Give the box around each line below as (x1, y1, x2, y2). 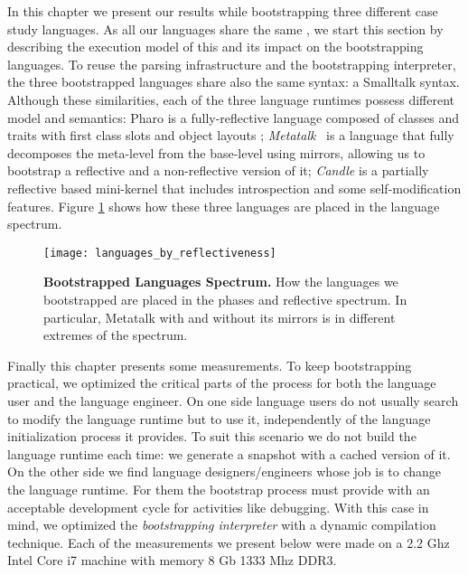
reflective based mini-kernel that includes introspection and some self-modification (7, 178, 462, 197)
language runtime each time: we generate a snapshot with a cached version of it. (7, 444, 451, 463)
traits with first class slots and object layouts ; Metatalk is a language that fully (7, 126, 454, 145)
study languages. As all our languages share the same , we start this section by (7, 19, 444, 38)
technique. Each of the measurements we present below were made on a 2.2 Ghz (7, 533, 450, 551)
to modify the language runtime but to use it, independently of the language (7, 409, 431, 428)
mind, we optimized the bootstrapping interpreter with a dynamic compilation (7, 515, 436, 534)
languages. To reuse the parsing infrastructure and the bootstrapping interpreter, (7, 54, 456, 73)
